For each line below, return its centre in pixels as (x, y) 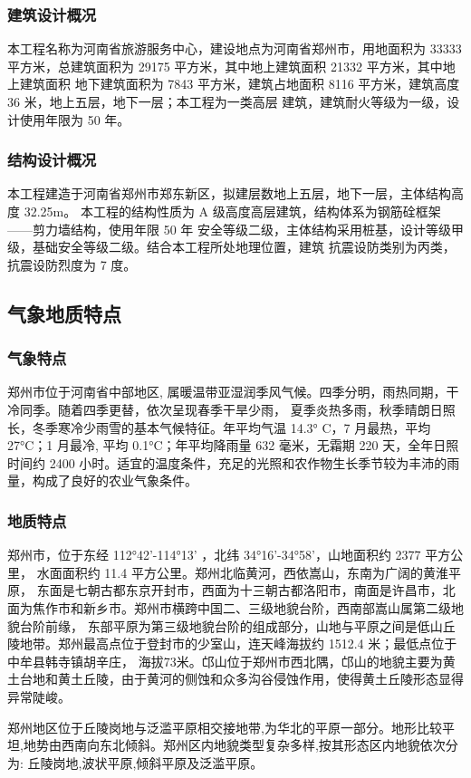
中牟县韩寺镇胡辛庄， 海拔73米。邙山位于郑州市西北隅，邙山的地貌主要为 (225, 661)
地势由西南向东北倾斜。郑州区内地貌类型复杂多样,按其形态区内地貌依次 (234, 745)
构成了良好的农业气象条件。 (115, 480)
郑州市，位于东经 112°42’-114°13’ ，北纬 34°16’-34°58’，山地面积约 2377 (214, 555)
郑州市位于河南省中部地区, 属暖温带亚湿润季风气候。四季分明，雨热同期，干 (233, 392)
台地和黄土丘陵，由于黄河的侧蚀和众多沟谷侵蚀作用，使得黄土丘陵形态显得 (241, 679)
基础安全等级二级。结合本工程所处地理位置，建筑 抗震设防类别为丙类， (244, 247)
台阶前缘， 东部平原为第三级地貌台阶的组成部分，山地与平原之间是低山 (231, 625)
